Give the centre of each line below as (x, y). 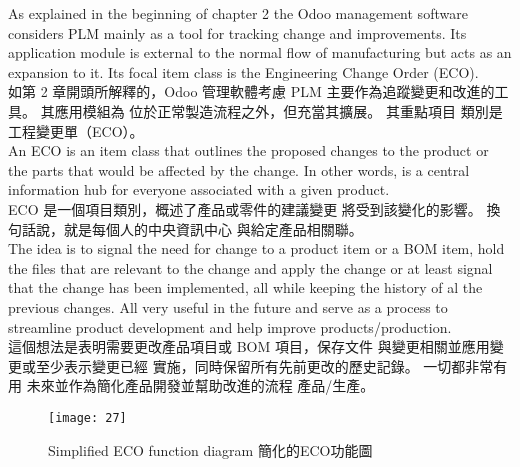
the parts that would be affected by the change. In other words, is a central (239, 169)
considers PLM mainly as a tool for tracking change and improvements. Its (237, 32)
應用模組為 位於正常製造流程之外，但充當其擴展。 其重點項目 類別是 (278, 110)
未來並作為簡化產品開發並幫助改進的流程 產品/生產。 (200, 385)
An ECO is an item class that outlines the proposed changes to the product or (248, 150)
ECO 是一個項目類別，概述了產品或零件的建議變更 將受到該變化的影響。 (245, 208)
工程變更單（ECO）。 (76, 130)
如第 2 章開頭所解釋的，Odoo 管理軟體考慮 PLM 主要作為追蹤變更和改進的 (251, 91)
